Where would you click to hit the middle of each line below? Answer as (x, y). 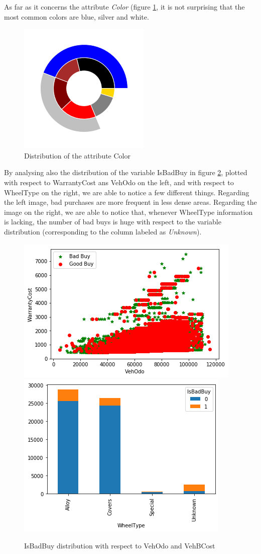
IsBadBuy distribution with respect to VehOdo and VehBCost (120, 545)
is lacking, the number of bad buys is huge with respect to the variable (113, 222)
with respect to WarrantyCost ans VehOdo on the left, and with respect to (119, 182)
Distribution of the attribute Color (77, 155)
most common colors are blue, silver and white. (77, 16)
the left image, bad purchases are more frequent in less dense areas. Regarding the (130, 202)
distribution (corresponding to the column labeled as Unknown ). (103, 231)
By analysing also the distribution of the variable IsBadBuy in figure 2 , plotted (126, 172)
